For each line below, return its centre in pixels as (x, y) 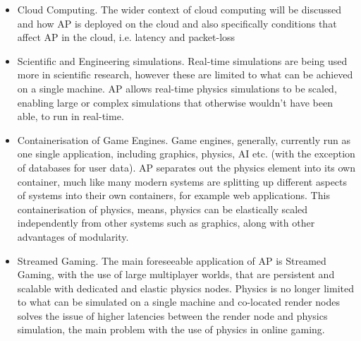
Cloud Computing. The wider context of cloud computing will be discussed (179, 9)
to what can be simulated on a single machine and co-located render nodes (179, 302)
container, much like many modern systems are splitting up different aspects (182, 181)
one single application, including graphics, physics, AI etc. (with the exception (186, 154)
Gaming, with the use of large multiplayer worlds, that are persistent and (176, 274)
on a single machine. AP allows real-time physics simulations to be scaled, (177, 88)
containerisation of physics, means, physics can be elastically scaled (163, 209)
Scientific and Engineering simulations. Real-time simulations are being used (182, 60)
